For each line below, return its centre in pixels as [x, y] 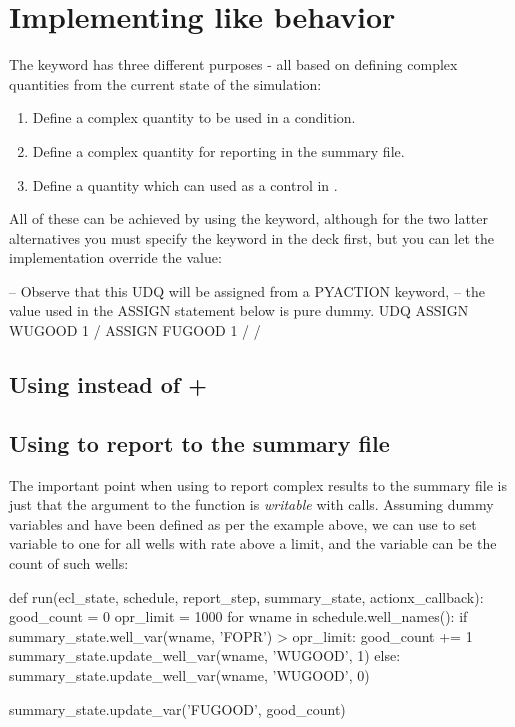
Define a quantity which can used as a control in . [185, 184]
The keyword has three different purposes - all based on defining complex [233, 64]
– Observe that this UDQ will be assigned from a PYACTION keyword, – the [247, 290]
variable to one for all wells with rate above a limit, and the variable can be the [253, 543]
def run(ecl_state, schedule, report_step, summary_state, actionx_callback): [246, 596]
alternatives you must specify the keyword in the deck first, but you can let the [251, 237]
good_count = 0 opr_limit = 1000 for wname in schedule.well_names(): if [238, 616]
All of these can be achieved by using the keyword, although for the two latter [248, 218]
